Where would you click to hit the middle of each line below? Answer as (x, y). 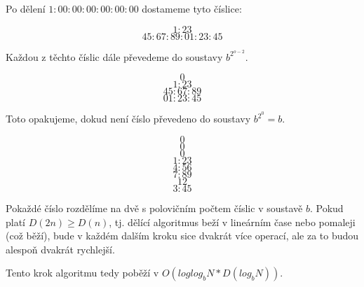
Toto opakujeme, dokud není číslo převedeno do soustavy (128, 119)
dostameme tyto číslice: (192, 8)
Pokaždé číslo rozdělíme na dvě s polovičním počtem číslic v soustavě (154, 208)
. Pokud (326, 208)
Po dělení (26, 8)
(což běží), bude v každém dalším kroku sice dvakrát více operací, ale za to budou (182, 236)
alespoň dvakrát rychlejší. (60, 249)
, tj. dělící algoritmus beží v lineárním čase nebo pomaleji (232, 222)
